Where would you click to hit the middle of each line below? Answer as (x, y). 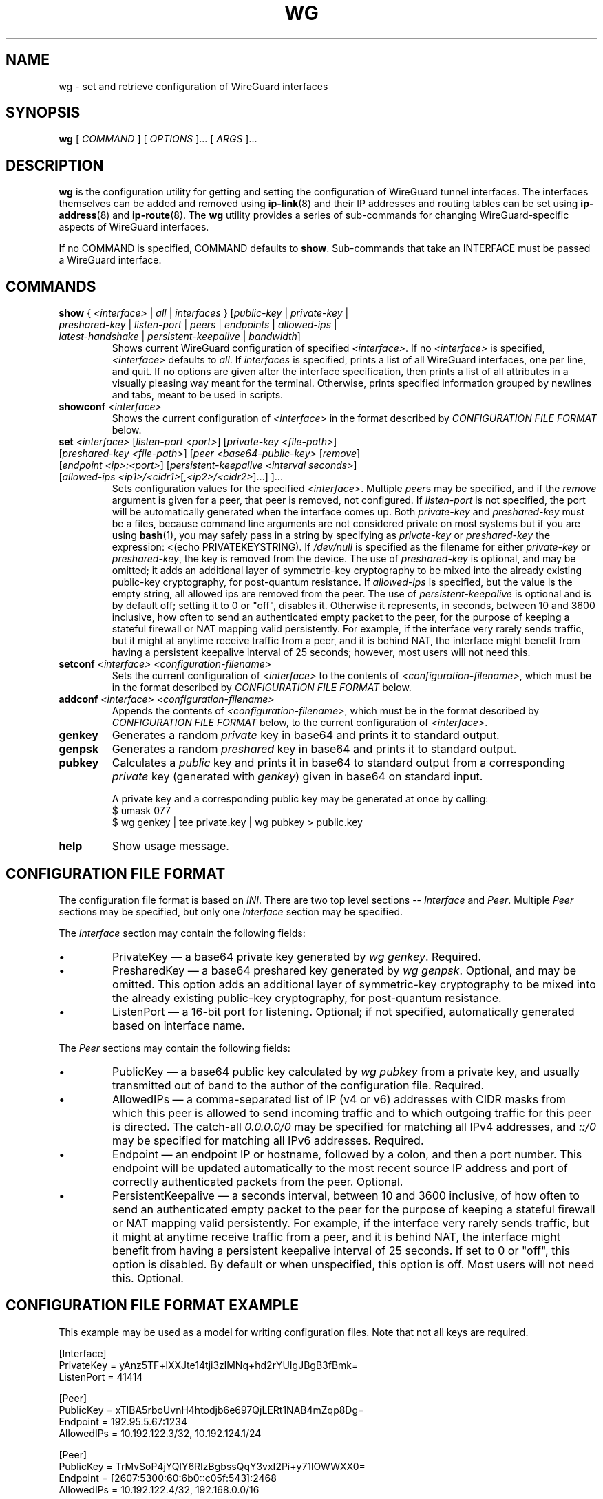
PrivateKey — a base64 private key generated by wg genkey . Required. (297, 956)
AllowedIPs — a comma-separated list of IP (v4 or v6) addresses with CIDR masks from (339, 1099)
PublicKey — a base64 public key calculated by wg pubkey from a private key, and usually (346, 1071)
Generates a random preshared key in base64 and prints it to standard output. (314, 749)
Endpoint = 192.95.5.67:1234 (123, 1421)
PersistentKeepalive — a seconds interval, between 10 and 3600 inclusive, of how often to (346, 1195)
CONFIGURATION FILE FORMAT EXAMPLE (152, 1306)
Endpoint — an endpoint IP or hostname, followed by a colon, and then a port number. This (347, 1154)
